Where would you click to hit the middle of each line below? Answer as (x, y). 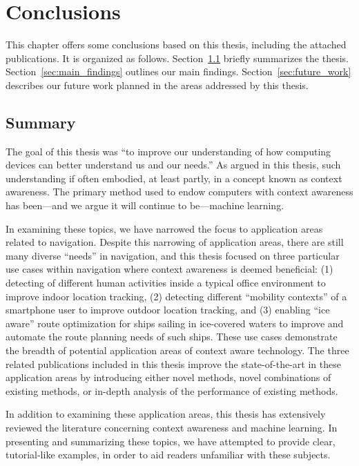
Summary (41, 122)
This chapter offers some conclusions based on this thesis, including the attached (176, 45)
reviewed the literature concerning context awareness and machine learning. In (172, 427)
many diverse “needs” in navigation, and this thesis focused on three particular (173, 255)
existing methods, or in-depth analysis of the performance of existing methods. (172, 390)
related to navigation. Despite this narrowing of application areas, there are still (175, 242)
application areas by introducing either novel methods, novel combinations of (168, 377)
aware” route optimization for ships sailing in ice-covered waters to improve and (175, 323)
